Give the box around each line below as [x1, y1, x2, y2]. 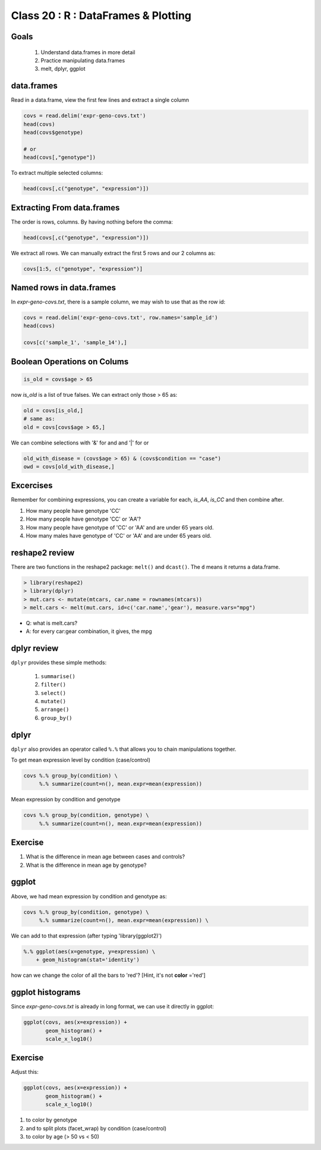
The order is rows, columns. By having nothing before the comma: [11, 218, 173, 225]
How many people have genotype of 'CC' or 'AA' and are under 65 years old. [26, 524, 214, 531]
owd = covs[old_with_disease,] [23, 463, 115, 470]
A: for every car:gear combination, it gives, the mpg [26, 628, 152, 635]
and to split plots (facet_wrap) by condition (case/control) [26, 1124, 166, 1132]
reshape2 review [11, 547, 75, 557]
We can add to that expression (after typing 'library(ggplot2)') [11, 932, 162, 939]
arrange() [40, 706, 70, 713]
